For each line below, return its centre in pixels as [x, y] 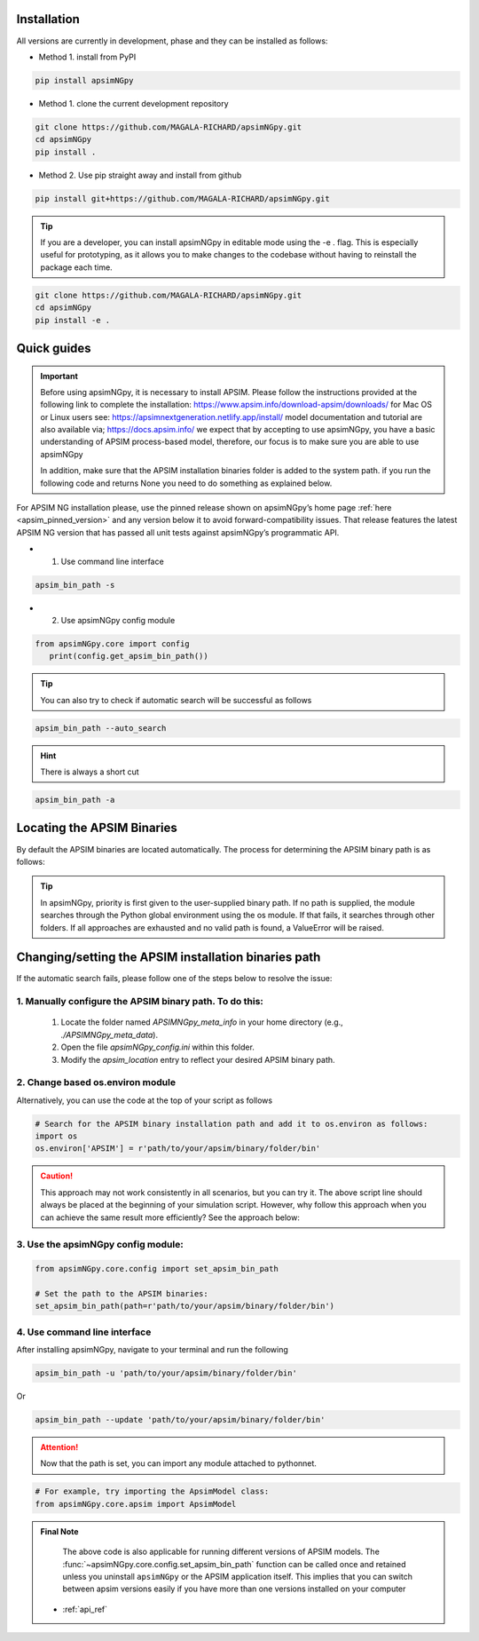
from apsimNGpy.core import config [112, 643]
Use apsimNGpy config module [118, 620]
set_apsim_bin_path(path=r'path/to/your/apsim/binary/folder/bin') [185, 1306]
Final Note [59, 1531]
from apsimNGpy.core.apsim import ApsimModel [136, 1504]
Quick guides [54, 348]
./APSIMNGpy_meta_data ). [110, 1035]
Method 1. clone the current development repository [134, 103]
